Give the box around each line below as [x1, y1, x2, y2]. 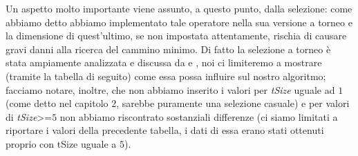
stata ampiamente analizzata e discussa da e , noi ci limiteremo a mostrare [6, 55, 322, 70]
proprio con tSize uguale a [6, 136, 117, 150]
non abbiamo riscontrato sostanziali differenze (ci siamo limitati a [59, 109, 338, 124]
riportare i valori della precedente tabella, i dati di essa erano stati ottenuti [6, 123, 324, 137]
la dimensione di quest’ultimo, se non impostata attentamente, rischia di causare [6, 28, 347, 43]
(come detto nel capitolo [6, 96, 109, 110]
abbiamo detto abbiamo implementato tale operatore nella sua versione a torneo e [6, 14, 352, 29]
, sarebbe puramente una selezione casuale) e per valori [116, 96, 350, 110]
